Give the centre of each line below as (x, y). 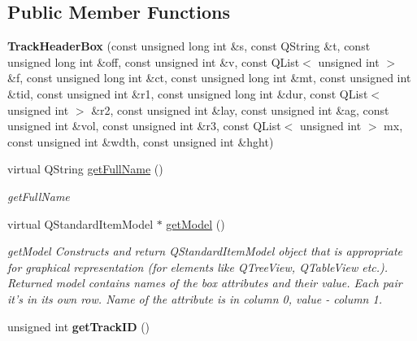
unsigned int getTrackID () (79, 326)
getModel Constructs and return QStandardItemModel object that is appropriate (205, 251)
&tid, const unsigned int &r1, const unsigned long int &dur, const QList (188, 93)
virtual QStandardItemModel (80, 223)
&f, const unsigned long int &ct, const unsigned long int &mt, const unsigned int (209, 78)
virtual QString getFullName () (85, 169)
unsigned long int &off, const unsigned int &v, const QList (154, 61)
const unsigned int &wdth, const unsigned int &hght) (141, 141)
